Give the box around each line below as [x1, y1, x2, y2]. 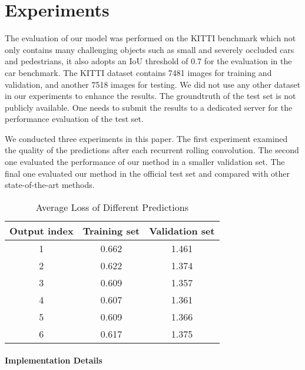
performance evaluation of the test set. [5, 113, 144, 125]
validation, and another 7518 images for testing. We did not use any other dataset [5, 78, 301, 90]
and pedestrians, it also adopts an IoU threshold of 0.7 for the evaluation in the [5, 55, 292, 67]
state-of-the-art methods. [5, 179, 95, 191]
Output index [9, 223, 74, 237]
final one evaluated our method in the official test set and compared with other [5, 167, 290, 179]
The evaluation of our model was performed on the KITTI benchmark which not [5, 32, 296, 44]
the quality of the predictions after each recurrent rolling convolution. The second [5, 144, 299, 156]
